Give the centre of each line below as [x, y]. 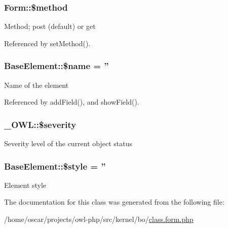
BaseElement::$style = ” [55, 166]
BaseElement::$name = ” [56, 66]
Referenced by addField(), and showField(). [72, 102]
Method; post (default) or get [50, 26]
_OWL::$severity [40, 124]
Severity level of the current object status [68, 143]
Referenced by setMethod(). [47, 43]
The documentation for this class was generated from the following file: [114, 202]
